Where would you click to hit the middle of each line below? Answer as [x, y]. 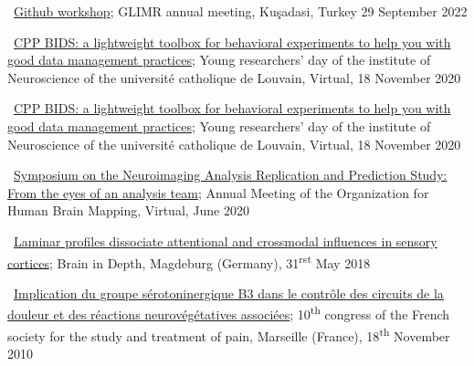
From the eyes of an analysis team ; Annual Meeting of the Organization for [218, 192]
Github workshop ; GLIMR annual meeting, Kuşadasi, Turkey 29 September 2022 [241, 11]
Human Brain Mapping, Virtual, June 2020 [128, 210]
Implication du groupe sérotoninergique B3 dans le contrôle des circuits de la [229, 293]
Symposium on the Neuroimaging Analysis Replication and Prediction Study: [231, 175]
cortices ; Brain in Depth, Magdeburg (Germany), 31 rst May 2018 [189, 261]
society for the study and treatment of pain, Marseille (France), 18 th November [229, 334]
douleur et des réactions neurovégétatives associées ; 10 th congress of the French [229, 313]
